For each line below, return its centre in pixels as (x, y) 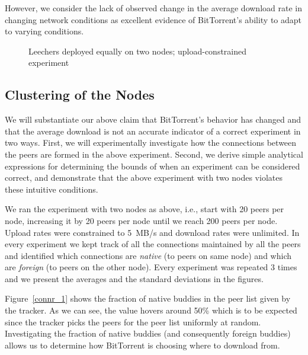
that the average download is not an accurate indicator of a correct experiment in (153, 131)
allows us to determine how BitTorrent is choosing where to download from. (142, 345)
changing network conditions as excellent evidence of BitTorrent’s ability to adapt (153, 19)
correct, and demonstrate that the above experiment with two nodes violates (144, 177)
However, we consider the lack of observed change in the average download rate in (153, 8)
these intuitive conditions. (52, 189)
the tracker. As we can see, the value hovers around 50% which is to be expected (151, 310)
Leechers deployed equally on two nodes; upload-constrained (138, 51)
